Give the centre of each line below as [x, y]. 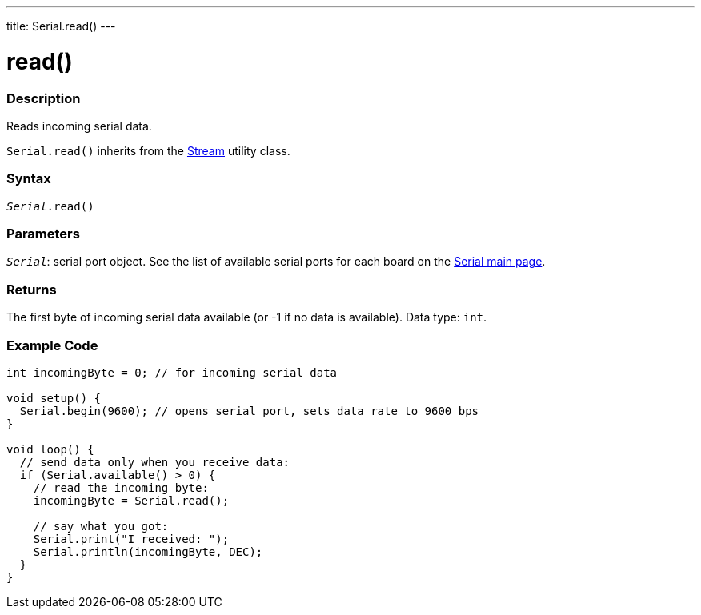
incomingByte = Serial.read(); [131, 500]
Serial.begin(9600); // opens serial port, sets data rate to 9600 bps [249, 411]
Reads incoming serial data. [79, 126]
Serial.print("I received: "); [131, 539]
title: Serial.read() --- [61, 26]
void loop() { [50, 449]
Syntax [29, 179]
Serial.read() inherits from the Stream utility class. [148, 150]
